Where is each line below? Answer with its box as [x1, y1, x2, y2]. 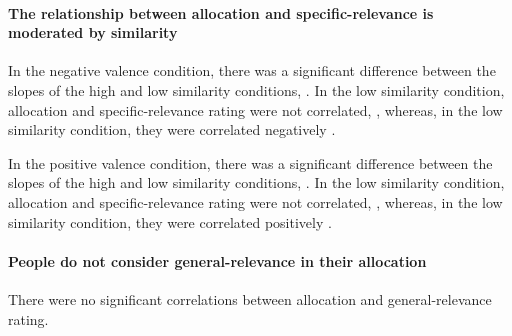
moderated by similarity [8, 22, 178, 43]
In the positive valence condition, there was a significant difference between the [8, 152, 493, 173]
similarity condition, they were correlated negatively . [8, 119, 336, 140]
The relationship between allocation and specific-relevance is [8, 2, 434, 23]
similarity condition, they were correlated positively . [8, 211, 332, 232]
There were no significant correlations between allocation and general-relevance [8, 288, 492, 309]
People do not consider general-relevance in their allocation [8, 250, 427, 271]
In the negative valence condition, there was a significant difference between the [8, 60, 496, 81]
